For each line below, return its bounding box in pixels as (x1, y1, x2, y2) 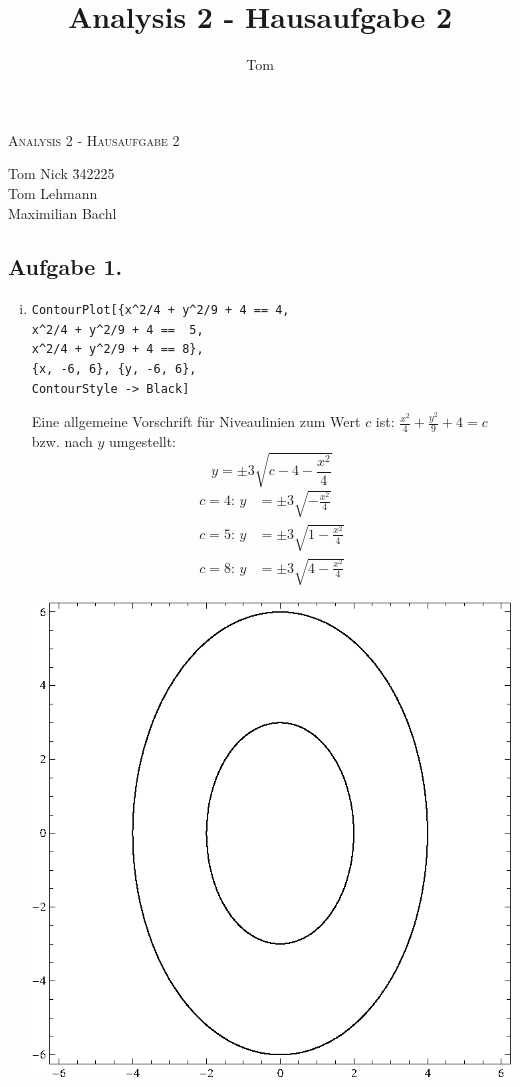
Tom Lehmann (8, 182, 98, 203)
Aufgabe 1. (8, 251, 123, 282)
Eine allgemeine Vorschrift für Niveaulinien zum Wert (31, 411, 361, 432)
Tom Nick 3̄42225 (8, 163, 115, 184)
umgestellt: (109, 431, 177, 452)
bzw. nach (31, 431, 93, 452)
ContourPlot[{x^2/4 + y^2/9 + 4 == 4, (31, 303, 290, 318)
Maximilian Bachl (8, 202, 117, 223)
